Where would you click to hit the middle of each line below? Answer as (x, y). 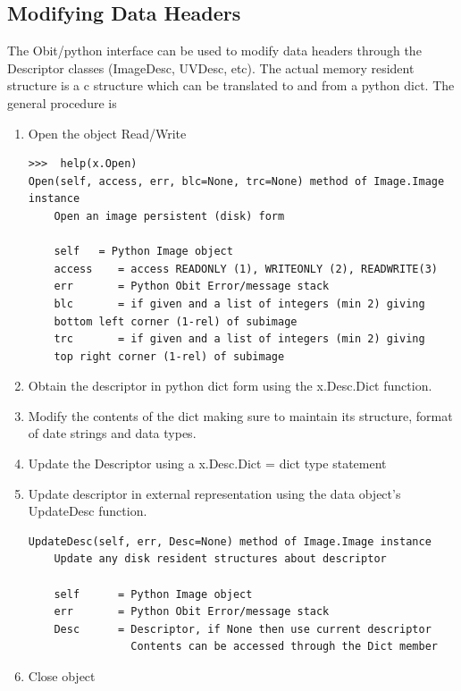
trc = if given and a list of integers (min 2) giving (239, 339)
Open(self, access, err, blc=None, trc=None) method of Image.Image (236, 181)
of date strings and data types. (112, 433)
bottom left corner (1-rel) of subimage (176, 321)
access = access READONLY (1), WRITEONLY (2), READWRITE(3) (246, 269)
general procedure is (62, 102)
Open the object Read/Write (107, 133)
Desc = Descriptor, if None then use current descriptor (243, 629)
